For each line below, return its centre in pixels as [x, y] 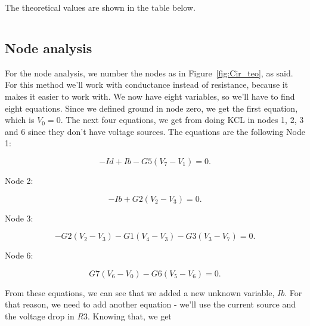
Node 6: [19, 255]
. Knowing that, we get [130, 316]
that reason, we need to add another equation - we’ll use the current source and [151, 304]
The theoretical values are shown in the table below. [100, 7]
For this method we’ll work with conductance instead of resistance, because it [147, 84]
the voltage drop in [40, 316]
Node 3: [19, 218]
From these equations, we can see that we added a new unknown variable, [140, 292]
